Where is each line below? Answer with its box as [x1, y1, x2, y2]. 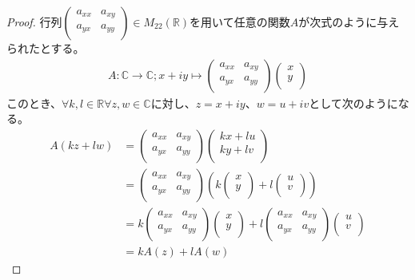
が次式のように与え [298, 14, 400, 30]
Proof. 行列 [6, 14, 62, 30]
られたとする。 [6, 40, 85, 56]
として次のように [309, 94, 398, 111]
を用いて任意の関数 [190, 14, 290, 30]
